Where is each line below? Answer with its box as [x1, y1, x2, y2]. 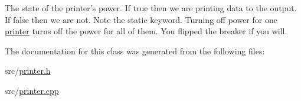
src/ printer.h [5, 64, 51, 77]
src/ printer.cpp [5, 84, 59, 96]
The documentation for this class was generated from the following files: [5, 44, 265, 57]
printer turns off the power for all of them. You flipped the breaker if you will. [5, 25, 287, 37]
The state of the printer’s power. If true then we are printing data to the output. [5, 2, 297, 14]
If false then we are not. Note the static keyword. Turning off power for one [5, 13, 277, 25]
